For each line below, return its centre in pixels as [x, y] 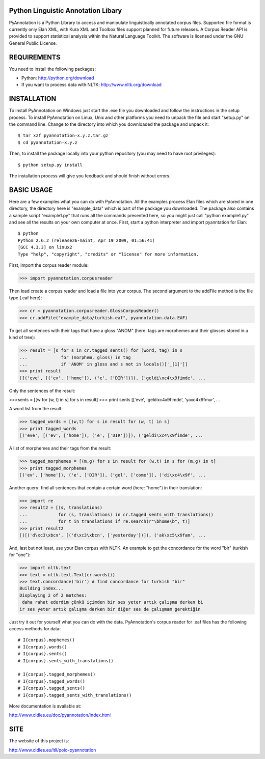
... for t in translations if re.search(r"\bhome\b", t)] [105, 521]
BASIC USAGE [31, 190]
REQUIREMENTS [35, 57]
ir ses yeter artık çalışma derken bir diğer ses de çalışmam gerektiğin [110, 609]
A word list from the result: [36, 409]
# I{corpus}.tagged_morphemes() [57, 675]
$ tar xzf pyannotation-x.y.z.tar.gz [63, 136]
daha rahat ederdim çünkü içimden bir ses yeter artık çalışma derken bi [113, 602]
